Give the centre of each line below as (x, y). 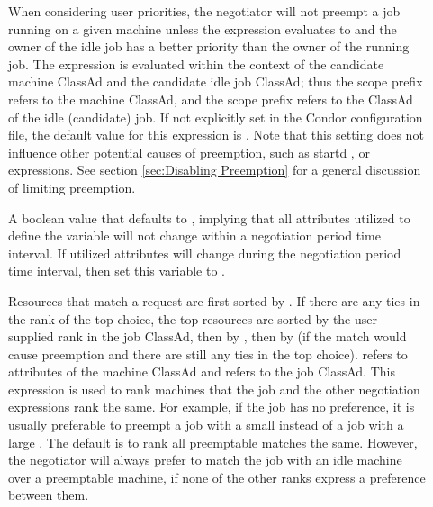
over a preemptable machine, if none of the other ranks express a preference (217, 477)
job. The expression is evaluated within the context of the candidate (196, 63)
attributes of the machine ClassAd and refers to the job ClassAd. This (202, 371)
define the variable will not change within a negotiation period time (194, 235)
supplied (31, 336)
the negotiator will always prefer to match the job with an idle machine (205, 460)
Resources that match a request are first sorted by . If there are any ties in (214, 300)
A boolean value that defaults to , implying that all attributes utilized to (209, 217)
